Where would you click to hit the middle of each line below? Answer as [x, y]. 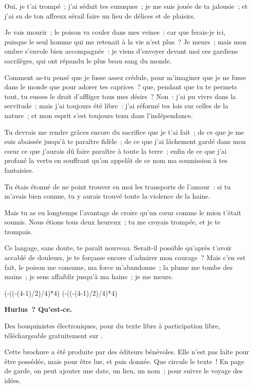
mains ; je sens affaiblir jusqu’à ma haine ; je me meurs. [89, 276]
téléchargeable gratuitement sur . [54, 335]
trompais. [19, 231]
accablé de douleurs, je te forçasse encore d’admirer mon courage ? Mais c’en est [125, 257]
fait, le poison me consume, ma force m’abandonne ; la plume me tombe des [119, 267]
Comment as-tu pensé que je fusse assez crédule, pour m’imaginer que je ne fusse [125, 77]
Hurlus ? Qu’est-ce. [38, 309]
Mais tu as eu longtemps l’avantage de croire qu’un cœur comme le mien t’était [123, 212]
